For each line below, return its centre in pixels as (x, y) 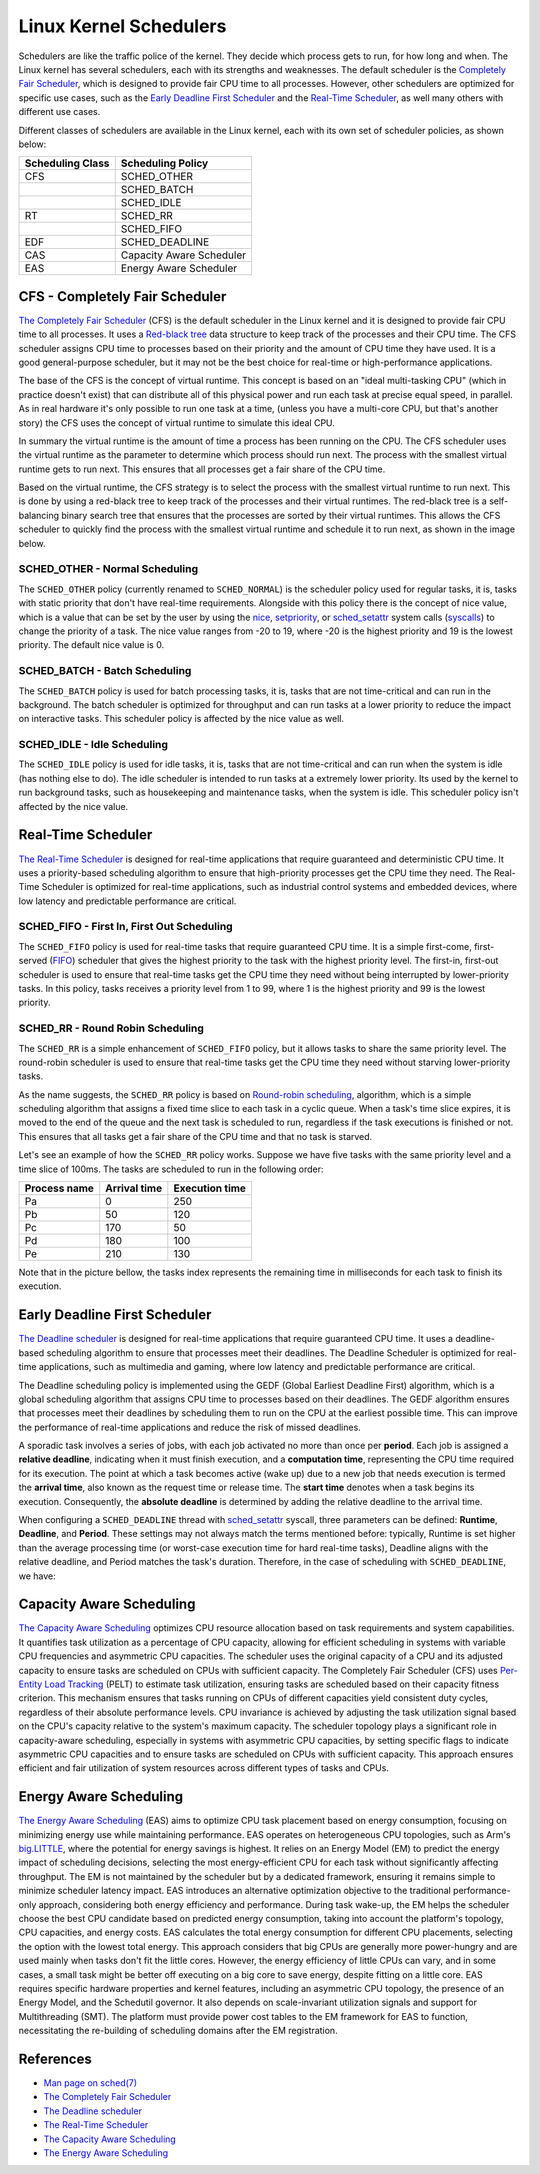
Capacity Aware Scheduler (183, 255)
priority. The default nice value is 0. (91, 645)
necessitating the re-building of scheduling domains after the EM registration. (178, 2031)
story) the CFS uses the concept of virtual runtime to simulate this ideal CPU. (176, 422)
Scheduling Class (67, 163)
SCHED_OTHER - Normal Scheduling (108, 569)
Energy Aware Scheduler (179, 268)
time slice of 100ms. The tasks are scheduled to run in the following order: (171, 1169)
